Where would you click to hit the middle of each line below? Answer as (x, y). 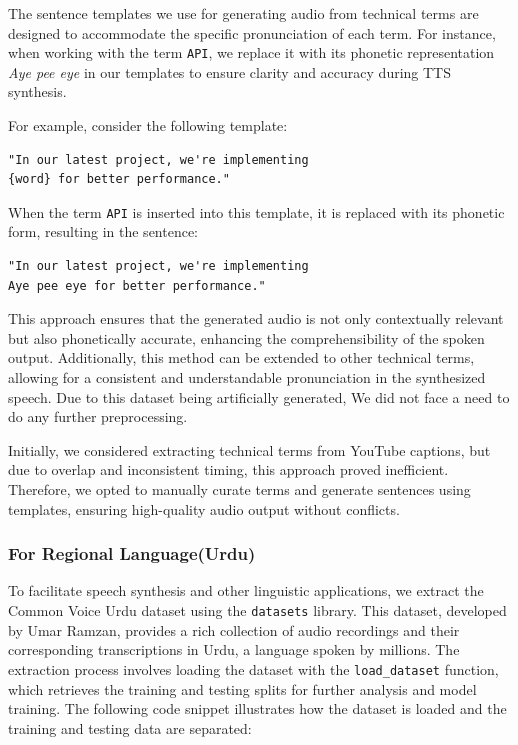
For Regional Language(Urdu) (132, 553)
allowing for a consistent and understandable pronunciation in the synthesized (247, 377)
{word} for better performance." (119, 179)
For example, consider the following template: (148, 125)
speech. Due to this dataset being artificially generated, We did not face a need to (259, 396)
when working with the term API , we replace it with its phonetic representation (251, 52)
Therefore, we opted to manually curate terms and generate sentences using (239, 489)
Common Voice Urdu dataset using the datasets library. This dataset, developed (257, 610)
